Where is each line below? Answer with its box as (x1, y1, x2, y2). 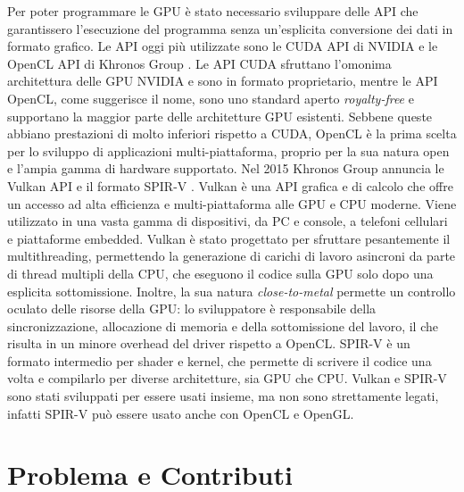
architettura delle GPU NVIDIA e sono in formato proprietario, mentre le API (7, 71, 438, 90)
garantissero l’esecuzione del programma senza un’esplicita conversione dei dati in (7, 19, 453, 38)
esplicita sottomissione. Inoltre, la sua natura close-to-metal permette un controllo (7, 281, 456, 300)
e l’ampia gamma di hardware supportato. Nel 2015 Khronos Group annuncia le (7, 159, 444, 178)
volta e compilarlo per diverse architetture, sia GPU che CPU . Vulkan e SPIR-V (7, 369, 447, 388)
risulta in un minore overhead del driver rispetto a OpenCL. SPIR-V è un (7, 334, 410, 353)
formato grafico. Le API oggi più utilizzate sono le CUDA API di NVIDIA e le (7, 37, 438, 55)
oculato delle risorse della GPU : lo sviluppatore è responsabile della (7, 299, 377, 318)
